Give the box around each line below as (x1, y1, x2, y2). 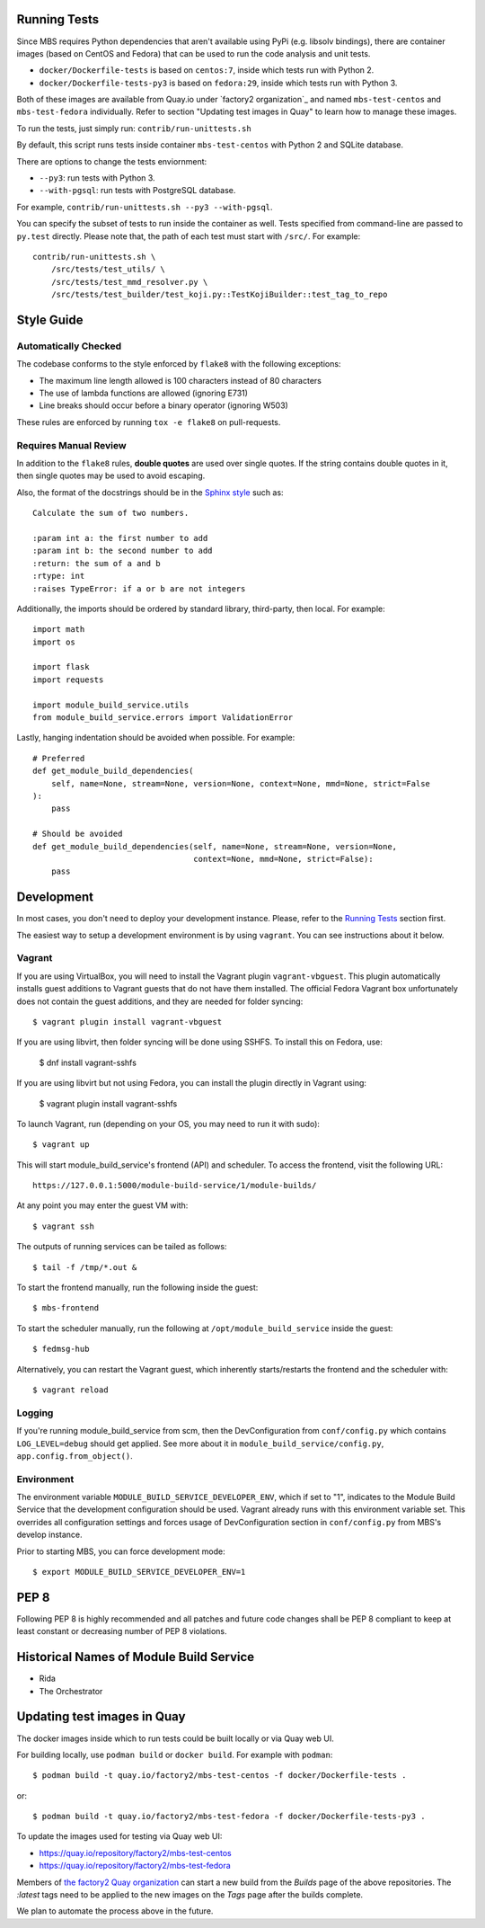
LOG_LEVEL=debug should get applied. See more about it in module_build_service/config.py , (16, 1438, 384, 1449)
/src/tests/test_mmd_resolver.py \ (50, 277, 208, 287)
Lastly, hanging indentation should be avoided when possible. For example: (16, 733, 295, 743)
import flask (32, 662, 90, 672)
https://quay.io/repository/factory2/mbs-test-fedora (39, 1861, 231, 1871)
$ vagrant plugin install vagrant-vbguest (32, 1017, 223, 1026)
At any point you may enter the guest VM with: (16, 1200, 189, 1211)
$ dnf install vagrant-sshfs (39, 1057, 137, 1068)
